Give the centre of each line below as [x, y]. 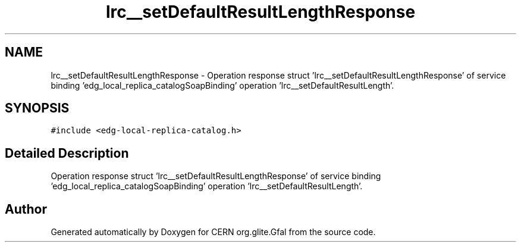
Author [26, 209]
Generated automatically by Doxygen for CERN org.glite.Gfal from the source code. [213, 232]
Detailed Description [67, 153]
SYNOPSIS [37, 108]
